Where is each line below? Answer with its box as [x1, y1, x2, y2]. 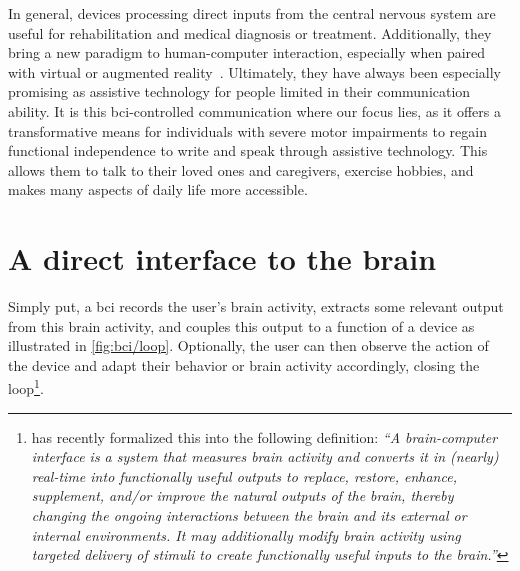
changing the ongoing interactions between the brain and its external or [31, 505, 467, 526]
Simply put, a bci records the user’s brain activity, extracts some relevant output [8, 296, 504, 317]
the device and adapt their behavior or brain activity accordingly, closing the [8, 354, 480, 375]
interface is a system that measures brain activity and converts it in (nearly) [31, 446, 499, 467]
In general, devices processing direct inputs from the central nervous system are [8, 3, 496, 23]
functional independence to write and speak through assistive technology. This [8, 140, 488, 161]
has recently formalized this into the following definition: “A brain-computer [31, 426, 498, 447]
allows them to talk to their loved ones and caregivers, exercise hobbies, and [8, 159, 474, 180]
